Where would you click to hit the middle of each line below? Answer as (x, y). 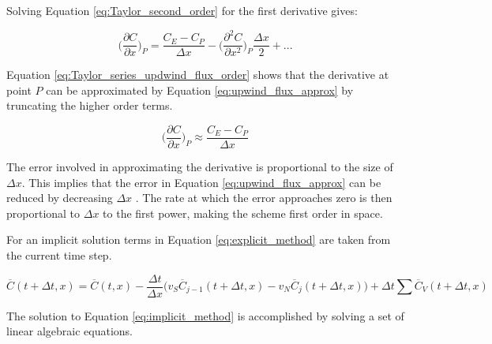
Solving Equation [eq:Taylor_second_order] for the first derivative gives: (182, 10)
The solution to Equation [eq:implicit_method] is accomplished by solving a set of (205, 315)
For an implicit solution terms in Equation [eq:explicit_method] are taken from (199, 239)
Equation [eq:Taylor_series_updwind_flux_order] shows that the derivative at (198, 75)
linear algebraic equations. (70, 331)
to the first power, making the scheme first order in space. (243, 213)
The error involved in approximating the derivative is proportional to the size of (200, 166)
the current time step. (59, 254)
